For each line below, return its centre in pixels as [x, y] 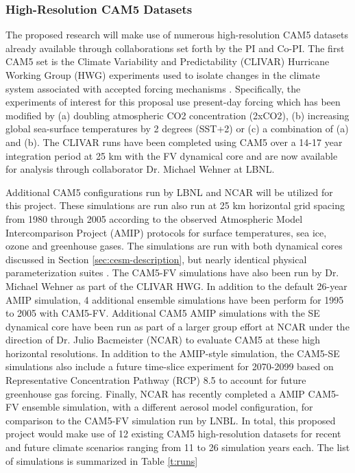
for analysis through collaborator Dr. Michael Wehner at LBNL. [140, 169]
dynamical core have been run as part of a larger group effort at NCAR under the [177, 326]
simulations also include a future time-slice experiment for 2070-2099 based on [170, 366]
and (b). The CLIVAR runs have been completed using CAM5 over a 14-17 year [174, 142]
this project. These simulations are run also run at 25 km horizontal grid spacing [175, 205]
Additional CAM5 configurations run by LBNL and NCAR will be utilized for [169, 192]
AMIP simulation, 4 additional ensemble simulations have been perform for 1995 [175, 299]
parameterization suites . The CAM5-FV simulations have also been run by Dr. [172, 272]
